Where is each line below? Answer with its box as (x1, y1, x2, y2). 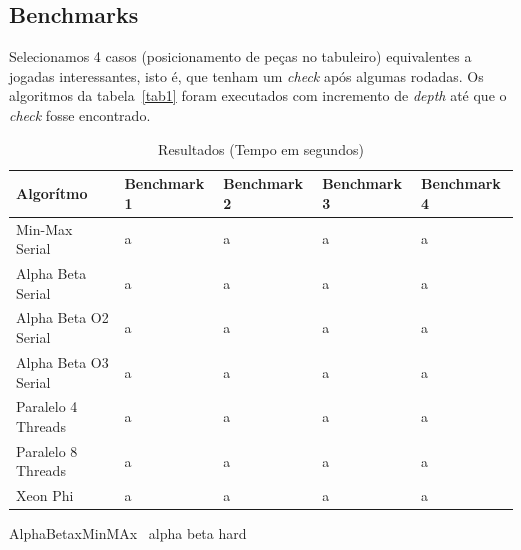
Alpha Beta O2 (16, 307, 109, 328)
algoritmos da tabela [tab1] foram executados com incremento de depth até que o (9, 85, 507, 106)
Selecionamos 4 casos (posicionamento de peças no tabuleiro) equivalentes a (9, 46, 472, 67)
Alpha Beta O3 (16, 351, 109, 372)
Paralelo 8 (16, 440, 78, 461)
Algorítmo (16, 182, 88, 203)
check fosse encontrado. (9, 104, 151, 125)
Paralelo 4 (16, 396, 78, 417)
